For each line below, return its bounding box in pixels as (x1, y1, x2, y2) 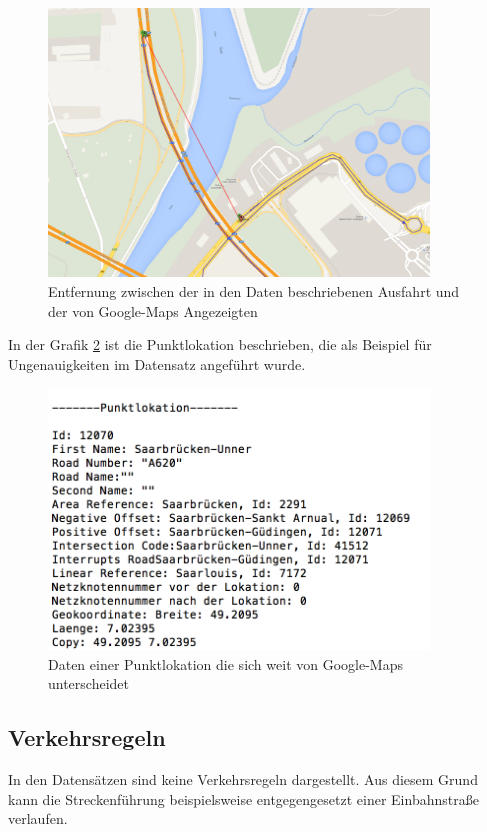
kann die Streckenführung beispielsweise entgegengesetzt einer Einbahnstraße (8, 788, 479, 809)
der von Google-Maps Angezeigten (48, 300, 258, 321)
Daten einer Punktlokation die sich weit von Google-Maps (48, 653, 403, 674)
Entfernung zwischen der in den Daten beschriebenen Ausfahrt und (48, 281, 460, 302)
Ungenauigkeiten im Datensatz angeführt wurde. (8, 353, 306, 374)
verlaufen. (8, 808, 68, 829)
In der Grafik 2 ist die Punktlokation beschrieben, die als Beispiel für (8, 334, 432, 355)
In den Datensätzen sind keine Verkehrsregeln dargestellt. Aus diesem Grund (8, 768, 478, 789)
